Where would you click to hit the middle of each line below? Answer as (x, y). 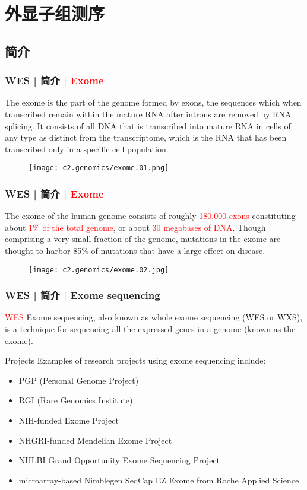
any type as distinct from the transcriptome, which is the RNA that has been (146, 137)
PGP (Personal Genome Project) (79, 380)
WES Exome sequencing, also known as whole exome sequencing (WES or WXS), (154, 317)
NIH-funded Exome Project (69, 420)
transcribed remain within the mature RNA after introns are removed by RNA (148, 114)
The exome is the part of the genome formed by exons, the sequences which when (153, 102)
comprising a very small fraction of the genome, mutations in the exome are (143, 239)
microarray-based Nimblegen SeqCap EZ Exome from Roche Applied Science (159, 480)
